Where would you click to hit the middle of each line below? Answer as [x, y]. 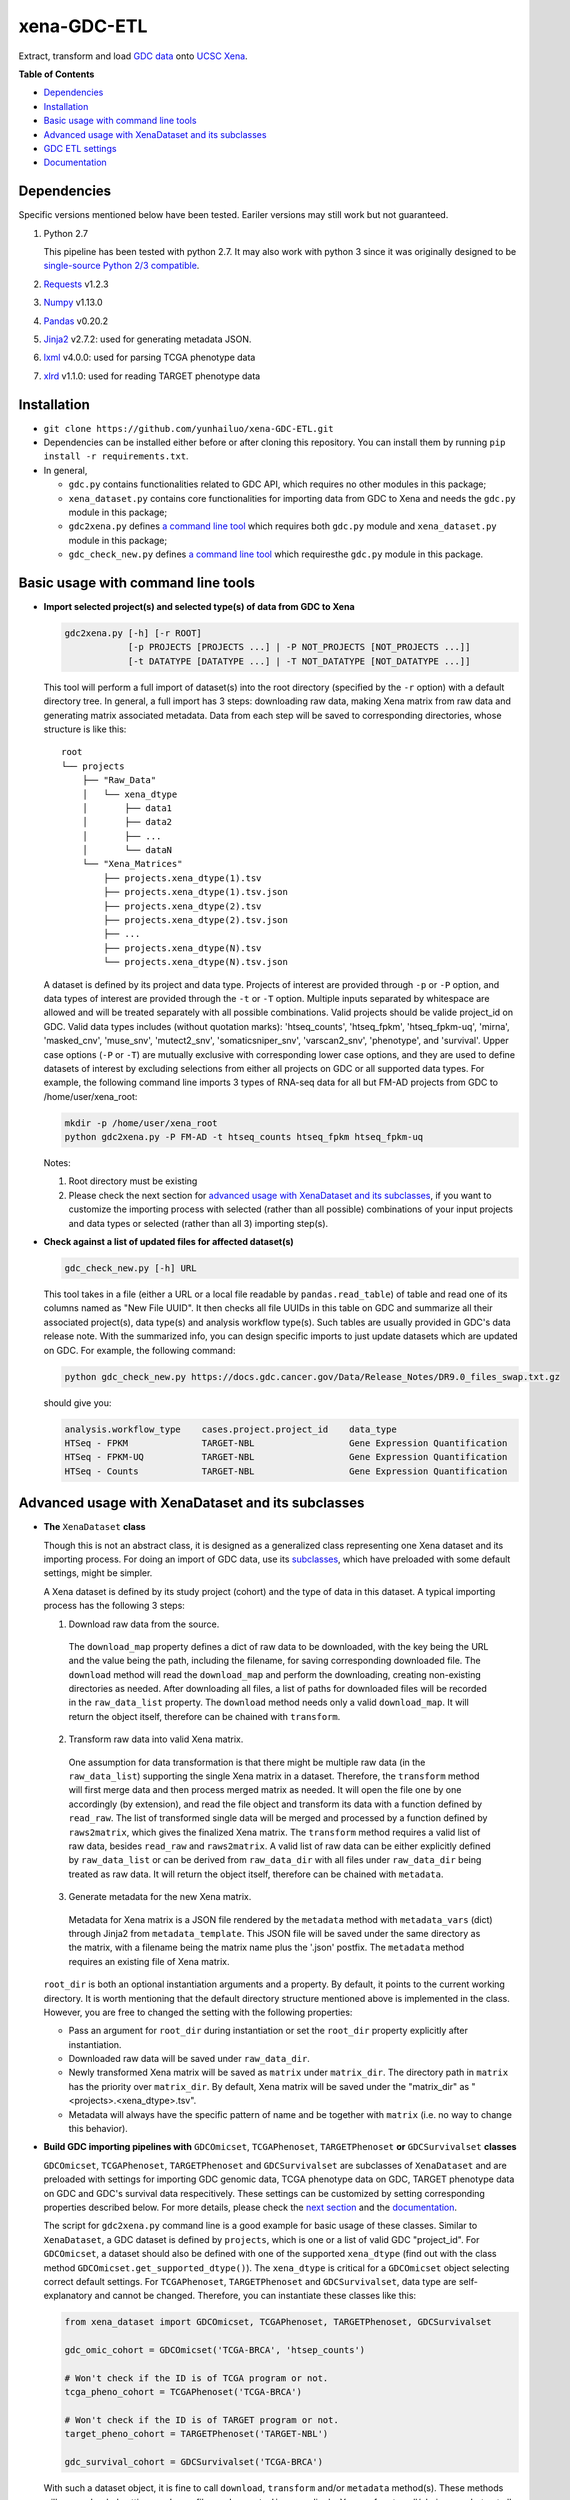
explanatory [68, 2296]
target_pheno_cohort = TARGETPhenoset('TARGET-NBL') [196, 2434]
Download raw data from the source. [144, 1624]
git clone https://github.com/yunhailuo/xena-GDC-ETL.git [188, 428]
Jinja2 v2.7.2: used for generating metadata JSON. [147, 339]
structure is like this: [85, 729]
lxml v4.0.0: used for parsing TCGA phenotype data [149, 357]
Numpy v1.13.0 [73, 302]
